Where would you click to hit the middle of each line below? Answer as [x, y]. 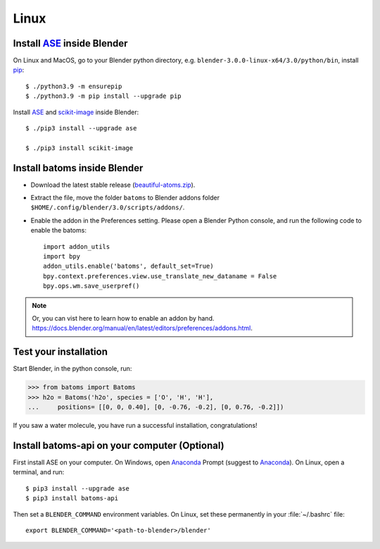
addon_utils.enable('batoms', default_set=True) [128, 266]
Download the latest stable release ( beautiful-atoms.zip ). [113, 185]
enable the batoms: [59, 230]
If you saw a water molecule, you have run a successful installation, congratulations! [135, 426]
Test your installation [61, 352]
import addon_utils [77, 246]
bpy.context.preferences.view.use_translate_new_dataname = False [160, 276]
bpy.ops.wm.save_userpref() [91, 286]
